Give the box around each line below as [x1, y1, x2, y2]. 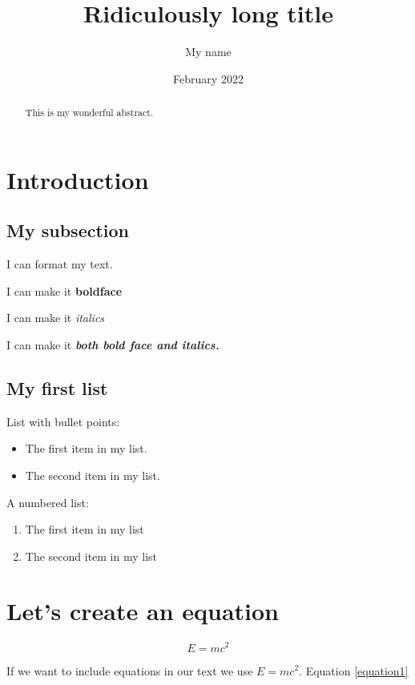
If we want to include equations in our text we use [6, 662, 253, 679]
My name [185, 43, 232, 60]
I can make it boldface [6, 282, 123, 299]
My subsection [6, 218, 130, 243]
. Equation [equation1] [299, 662, 409, 679]
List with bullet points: [6, 413, 120, 429]
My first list [6, 375, 108, 400]
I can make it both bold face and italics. [6, 336, 220, 353]
